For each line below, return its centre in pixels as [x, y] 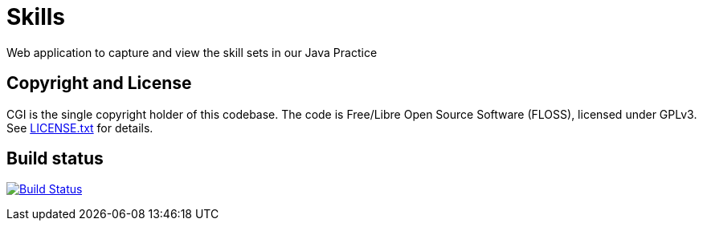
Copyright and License [99, 83]
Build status [55, 159]
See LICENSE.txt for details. [80, 128]
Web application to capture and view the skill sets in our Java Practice [192, 52]
